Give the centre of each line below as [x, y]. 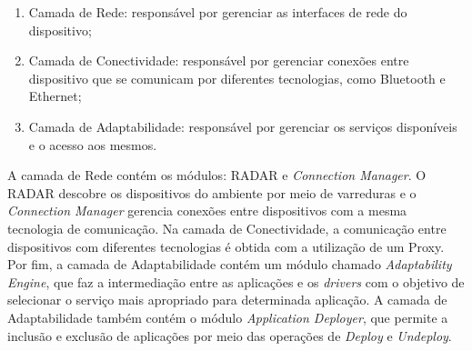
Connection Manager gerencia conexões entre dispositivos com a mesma [207, 211]
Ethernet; [55, 96]
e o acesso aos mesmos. [93, 144]
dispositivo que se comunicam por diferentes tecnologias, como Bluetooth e [237, 78]
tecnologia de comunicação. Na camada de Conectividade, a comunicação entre [227, 228]
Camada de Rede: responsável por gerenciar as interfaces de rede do [218, 12]
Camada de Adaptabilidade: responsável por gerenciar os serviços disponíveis [243, 126]
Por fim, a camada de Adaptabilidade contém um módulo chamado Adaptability [230, 264]
